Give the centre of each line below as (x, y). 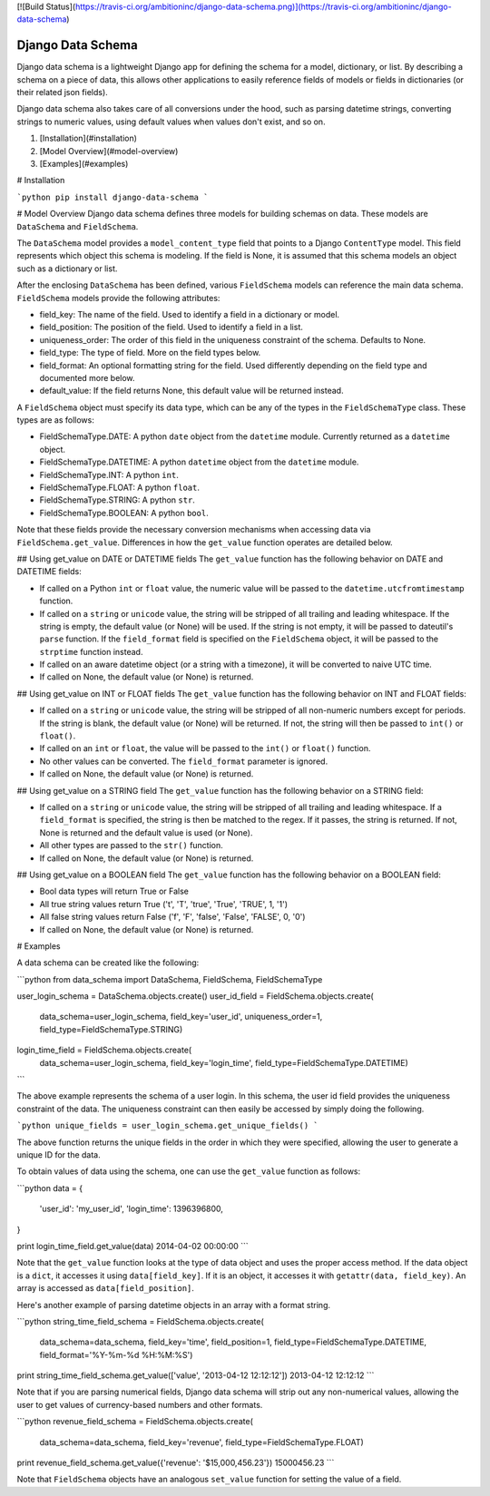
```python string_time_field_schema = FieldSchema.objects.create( (141, 1321)
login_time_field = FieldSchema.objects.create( (104, 1050)
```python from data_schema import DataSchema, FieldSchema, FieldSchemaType (170, 979)
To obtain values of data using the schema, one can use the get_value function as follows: (189, 1171)
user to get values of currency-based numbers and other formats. (140, 1404)
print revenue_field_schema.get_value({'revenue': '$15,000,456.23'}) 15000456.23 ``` (176, 1463)
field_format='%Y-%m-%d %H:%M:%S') (116, 1354)
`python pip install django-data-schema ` (113, 197)
